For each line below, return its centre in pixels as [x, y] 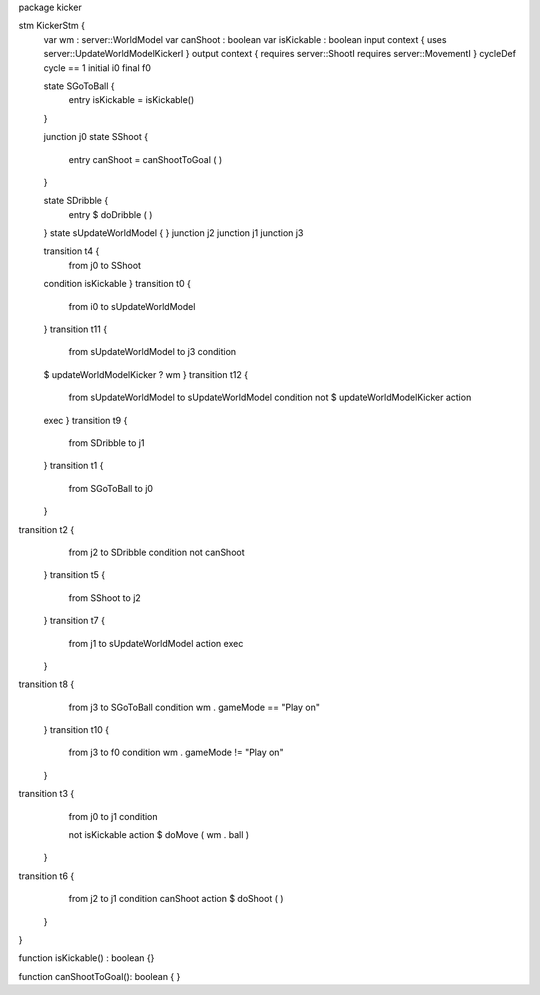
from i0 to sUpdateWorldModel [132, 306]
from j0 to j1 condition [113, 816]
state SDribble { [76, 201]
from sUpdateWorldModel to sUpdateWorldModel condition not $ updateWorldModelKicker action [270, 397]
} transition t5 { [74, 575]
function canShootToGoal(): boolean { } [99, 976]
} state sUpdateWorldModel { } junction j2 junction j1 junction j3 [173, 233]
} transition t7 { [74, 621]
